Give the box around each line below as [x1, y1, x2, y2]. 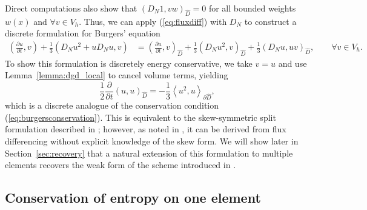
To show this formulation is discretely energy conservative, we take [5, 56, 253, 69]
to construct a [244, 15, 297, 27]
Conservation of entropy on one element [5, 188, 261, 207]
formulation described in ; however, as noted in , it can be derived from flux [5, 123, 286, 135]
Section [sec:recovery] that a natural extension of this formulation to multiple [5, 146, 293, 159]
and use [278, 56, 307, 69]
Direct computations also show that [5, 2, 137, 14]
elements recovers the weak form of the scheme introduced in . [5, 158, 236, 171]
